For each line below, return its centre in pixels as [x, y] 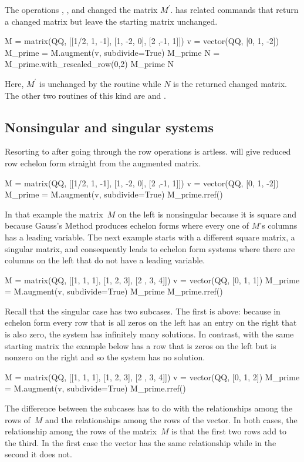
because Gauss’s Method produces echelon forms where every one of [127, 225]
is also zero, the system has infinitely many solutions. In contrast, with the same [149, 334]
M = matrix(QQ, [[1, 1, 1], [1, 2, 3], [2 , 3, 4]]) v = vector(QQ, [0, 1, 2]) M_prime [152, 376]
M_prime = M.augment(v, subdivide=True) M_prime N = [112, 52]
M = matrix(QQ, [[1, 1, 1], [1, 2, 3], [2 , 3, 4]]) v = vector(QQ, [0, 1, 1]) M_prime [152, 279]
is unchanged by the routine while [100, 83]
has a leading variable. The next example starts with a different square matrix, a [150, 237]
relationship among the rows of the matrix [81, 431]
